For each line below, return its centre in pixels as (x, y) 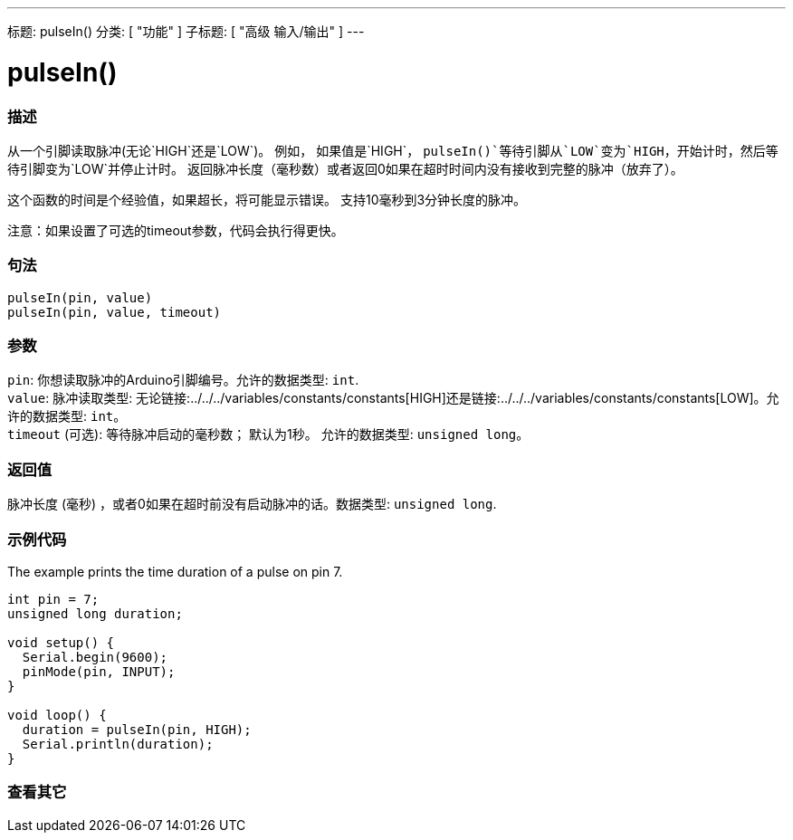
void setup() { (61, 642)
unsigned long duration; (95, 613)
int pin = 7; (53, 599)
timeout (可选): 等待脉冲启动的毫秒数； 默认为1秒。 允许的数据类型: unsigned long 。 (268, 434)
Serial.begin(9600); (95, 657)
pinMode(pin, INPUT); (99, 671)
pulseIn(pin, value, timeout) (115, 312)
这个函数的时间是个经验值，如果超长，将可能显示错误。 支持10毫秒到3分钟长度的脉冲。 (267, 199)
